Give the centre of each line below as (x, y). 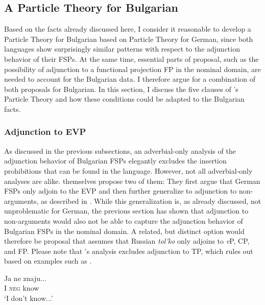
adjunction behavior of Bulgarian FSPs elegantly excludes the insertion (115, 161)
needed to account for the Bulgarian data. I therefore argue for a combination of (130, 79)
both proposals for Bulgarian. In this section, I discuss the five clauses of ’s (121, 89)
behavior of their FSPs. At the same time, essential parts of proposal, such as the (131, 58)
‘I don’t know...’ (29, 298)
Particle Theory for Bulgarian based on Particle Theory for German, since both (129, 39)
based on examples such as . (48, 261)
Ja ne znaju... (25, 278)
